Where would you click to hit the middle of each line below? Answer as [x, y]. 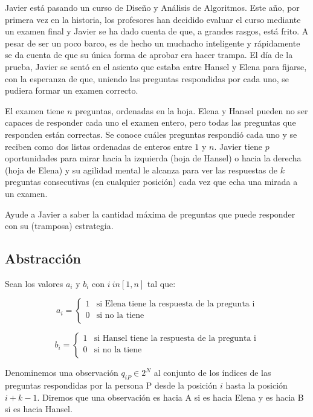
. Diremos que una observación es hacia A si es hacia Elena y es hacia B [170, 397]
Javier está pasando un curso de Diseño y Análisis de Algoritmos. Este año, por [152, 7]
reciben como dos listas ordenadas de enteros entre [98, 146]
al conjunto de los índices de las [212, 373]
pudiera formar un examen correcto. [72, 90]
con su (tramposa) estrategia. [59, 226]
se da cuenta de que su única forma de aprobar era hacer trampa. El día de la [149, 55]
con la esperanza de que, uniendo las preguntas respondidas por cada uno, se [147, 78]
